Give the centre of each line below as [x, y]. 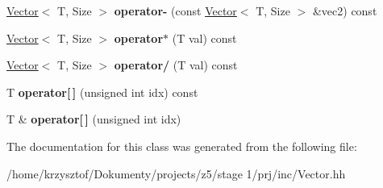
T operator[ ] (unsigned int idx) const [102, 92]
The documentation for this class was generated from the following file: [182, 146]
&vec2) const [345, 10]
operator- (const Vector [175, 10]
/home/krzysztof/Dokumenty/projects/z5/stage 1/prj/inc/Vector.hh [176, 173]
